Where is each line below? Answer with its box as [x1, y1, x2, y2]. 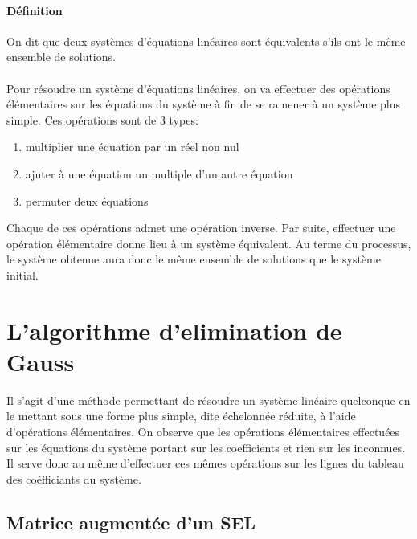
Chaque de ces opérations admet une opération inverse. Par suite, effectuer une [6, 219, 396, 236]
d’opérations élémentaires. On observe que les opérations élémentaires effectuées [6, 423, 400, 440]
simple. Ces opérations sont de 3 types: [6, 111, 198, 128]
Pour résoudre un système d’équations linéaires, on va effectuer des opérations [6, 80, 390, 96]
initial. [6, 266, 39, 283]
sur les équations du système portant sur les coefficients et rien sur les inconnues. [6, 439, 406, 455]
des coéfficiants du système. [6, 470, 141, 487]
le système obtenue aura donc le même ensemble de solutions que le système [6, 251, 381, 267]
